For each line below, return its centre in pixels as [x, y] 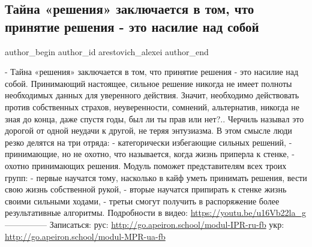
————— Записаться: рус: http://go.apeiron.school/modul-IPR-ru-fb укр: [145, 224]
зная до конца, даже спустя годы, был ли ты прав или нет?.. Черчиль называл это [154, 118]
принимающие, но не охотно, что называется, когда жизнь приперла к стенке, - [150, 154]
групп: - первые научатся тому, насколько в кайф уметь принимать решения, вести [156, 177]
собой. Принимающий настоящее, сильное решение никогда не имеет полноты [148, 83]
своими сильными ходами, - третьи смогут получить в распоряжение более [142, 201]
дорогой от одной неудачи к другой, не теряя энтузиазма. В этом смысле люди [148, 130]
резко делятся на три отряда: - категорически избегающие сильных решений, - [148, 142]
